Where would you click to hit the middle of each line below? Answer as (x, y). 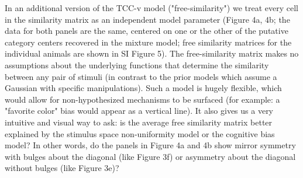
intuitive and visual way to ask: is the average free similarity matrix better (139, 122)
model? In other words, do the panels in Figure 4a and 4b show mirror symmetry (150, 145)
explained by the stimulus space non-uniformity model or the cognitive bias (140, 133)
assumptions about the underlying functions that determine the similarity (137, 64)
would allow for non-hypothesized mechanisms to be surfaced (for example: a (142, 99)
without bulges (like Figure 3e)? (62, 168)
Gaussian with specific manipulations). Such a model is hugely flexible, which (143, 88)
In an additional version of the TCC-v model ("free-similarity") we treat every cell (151, 8)
